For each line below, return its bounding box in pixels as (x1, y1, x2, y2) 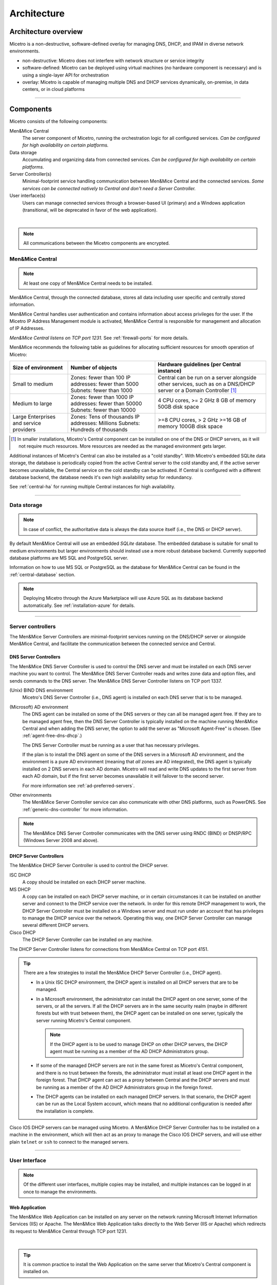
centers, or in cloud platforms (22, 86, 85, 93)
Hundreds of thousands (70, 426, 128, 433)
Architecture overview (9, 27, 83, 36)
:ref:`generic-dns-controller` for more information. (22, 806, 128, 812)
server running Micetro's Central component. (36, 1017, 132, 1023)
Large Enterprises (12, 413, 56, 420)
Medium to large (12, 400, 52, 407)
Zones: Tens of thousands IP (70, 413, 140, 420)
